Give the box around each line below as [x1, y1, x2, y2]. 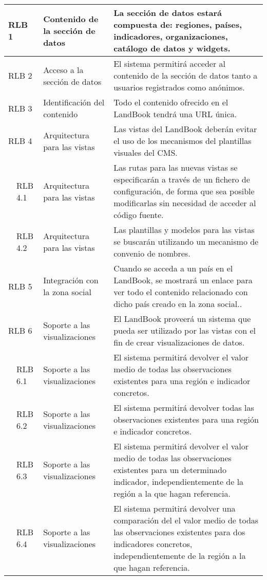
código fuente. [113, 209, 164, 221]
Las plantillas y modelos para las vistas [113, 224, 255, 235]
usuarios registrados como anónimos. [113, 81, 245, 93]
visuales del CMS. [113, 147, 178, 158]
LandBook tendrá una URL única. [113, 108, 237, 120]
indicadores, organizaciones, [113, 30, 228, 42]
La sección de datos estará [113, 7, 222, 19]
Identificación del [43, 96, 105, 108]
